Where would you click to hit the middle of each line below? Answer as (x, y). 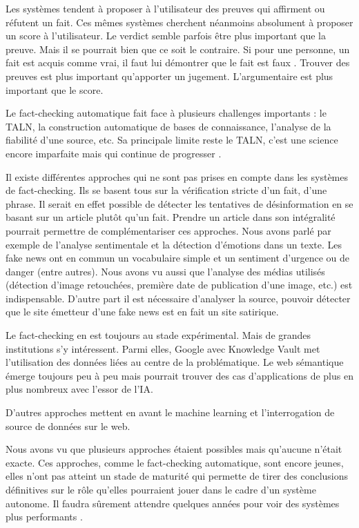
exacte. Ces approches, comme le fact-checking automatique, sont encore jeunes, (175, 462)
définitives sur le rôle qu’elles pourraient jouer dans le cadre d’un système (161, 489)
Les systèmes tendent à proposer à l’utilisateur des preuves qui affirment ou (165, 8)
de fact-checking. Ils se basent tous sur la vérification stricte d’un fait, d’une (166, 190)
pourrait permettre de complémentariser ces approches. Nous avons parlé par (168, 230)
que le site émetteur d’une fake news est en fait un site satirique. (142, 312)
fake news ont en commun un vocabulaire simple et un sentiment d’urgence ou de (178, 258)
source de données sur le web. (68, 426)
